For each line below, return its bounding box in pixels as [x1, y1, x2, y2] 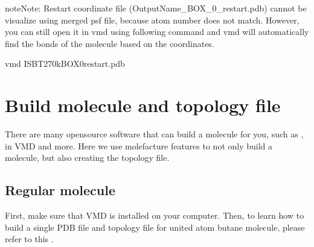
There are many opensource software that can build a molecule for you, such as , [5, 128, 304, 140]
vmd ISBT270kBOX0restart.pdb [5, 57, 125, 70]
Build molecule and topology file [5, 93, 281, 117]
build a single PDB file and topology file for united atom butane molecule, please [5, 220, 305, 233]
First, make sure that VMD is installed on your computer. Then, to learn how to [5, 209, 304, 222]
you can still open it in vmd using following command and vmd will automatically [5, 25, 309, 38]
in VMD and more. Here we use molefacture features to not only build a [5, 139, 273, 152]
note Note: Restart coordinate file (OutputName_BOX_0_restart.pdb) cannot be [5, 2, 307, 14]
